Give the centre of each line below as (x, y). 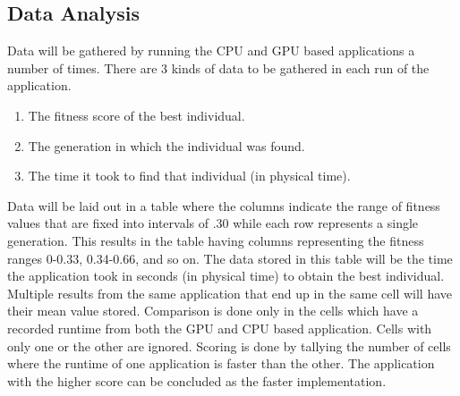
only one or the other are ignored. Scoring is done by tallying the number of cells (229, 345)
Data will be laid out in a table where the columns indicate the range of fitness (224, 205)
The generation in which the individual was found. (166, 145)
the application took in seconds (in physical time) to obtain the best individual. (226, 276)
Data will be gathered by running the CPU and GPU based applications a (211, 51)
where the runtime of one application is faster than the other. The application (221, 363)
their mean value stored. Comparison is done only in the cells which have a (213, 311)
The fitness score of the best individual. (136, 115)
